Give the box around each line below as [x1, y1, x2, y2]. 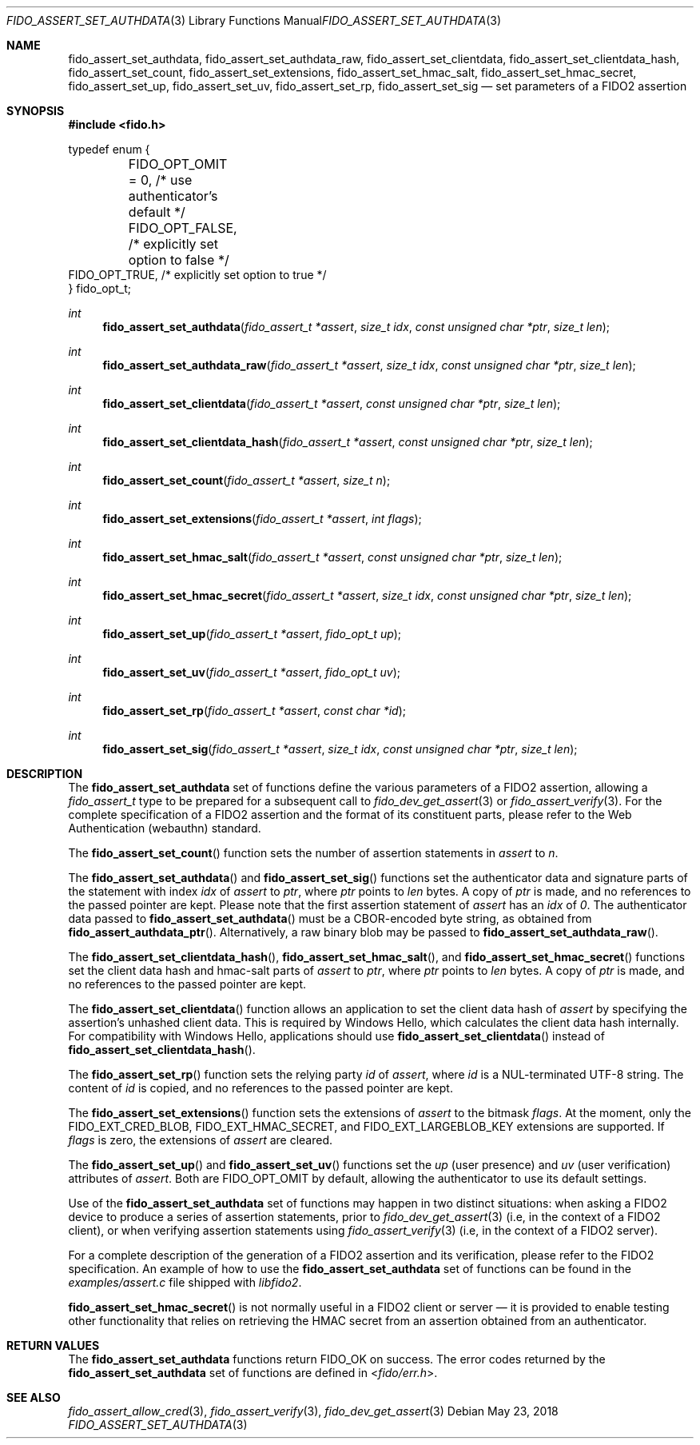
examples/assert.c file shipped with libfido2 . [68, 1275, 302, 1289]
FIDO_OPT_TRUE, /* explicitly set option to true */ [68, 268, 327, 281]
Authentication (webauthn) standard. [68, 821, 261, 835]
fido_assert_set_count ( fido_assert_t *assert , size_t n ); [102, 473, 391, 487]
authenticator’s [128, 188, 218, 204]
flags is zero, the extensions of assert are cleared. [68, 1133, 333, 1147]
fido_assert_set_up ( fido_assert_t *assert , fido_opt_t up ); [102, 627, 402, 641]
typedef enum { [68, 142, 150, 156]
